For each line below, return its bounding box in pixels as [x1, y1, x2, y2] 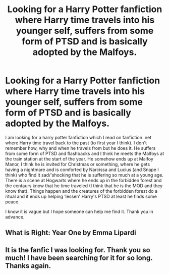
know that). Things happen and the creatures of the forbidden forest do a [5, 188, 158, 194]
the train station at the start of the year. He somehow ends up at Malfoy [5, 155, 154, 162]
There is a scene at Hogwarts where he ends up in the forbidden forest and [5, 177, 162, 183]
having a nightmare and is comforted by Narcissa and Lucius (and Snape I [5, 167, 159, 173]
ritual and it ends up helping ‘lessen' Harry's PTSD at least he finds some [5, 193, 157, 199]
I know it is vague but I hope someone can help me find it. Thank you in [5, 208, 153, 214]
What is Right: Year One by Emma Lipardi [5, 229, 136, 237]
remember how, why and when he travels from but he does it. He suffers [5, 145, 156, 151]
